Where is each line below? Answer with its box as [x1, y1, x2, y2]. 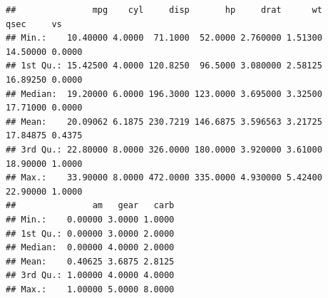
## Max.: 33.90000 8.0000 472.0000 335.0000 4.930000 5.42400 [6, 173, 322, 183]
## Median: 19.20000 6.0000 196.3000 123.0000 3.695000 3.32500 [6, 88, 322, 99]
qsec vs [6, 19, 62, 29]
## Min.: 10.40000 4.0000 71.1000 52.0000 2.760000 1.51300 [6, 33, 322, 43]
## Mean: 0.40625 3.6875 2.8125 [6, 256, 175, 267]
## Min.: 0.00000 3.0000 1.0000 [6, 214, 175, 225]
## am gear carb [6, 200, 175, 211]
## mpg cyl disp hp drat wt [6, 5, 322, 15]
